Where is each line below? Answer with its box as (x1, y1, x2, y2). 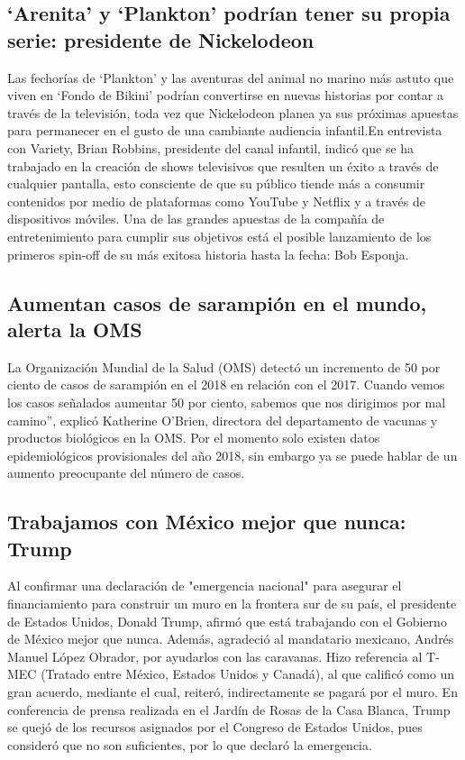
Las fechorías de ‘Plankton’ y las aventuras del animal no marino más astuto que (7, 68, 454, 87)
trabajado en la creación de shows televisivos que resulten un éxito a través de (7, 156, 439, 175)
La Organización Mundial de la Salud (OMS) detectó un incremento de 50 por (7, 357, 441, 376)
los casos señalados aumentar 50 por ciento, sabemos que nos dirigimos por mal (7, 392, 446, 411)
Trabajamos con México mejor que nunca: (7, 508, 406, 536)
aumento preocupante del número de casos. (7, 463, 245, 482)
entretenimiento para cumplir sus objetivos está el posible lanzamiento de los (7, 226, 432, 245)
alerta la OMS (7, 315, 142, 343)
